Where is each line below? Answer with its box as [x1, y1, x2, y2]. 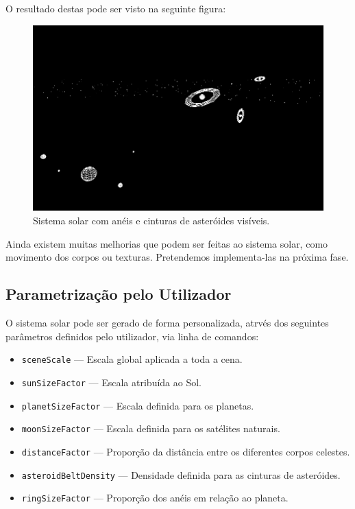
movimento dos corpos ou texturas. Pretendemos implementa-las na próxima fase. [5, 250, 349, 264]
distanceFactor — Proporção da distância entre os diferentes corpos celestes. [21, 444, 350, 458]
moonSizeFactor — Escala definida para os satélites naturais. [21, 421, 280, 436]
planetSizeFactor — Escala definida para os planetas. [21, 398, 254, 412]
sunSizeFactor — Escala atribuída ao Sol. [21, 375, 201, 389]
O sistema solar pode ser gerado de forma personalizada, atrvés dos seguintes [5, 316, 329, 330]
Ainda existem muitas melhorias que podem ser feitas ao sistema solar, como [5, 236, 328, 250]
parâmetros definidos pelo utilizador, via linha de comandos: [5, 329, 259, 343]
